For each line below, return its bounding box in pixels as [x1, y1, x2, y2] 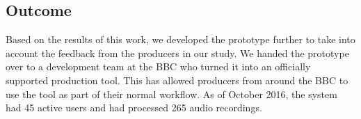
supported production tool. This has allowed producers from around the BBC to [6, 72, 348, 87]
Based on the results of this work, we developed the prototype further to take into [6, 32, 355, 47]
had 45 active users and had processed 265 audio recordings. [6, 100, 262, 115]
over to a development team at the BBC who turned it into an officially [6, 59, 311, 74]
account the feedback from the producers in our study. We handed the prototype [6, 45, 349, 60]
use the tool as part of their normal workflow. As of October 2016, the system [6, 86, 337, 101]
